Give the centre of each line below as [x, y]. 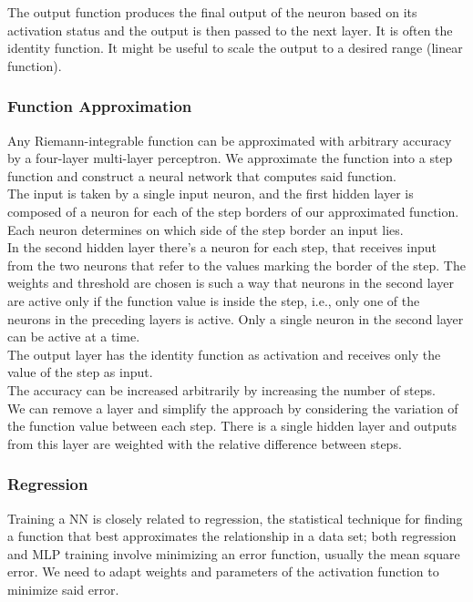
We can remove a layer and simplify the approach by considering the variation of [233, 408]
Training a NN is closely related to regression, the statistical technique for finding [235, 518]
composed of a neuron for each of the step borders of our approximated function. [233, 211]
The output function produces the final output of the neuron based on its [212, 12]
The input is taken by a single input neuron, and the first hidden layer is [211, 194]
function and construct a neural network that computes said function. [202, 175]
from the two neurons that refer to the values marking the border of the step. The [236, 265]
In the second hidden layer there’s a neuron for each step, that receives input [222, 247]
